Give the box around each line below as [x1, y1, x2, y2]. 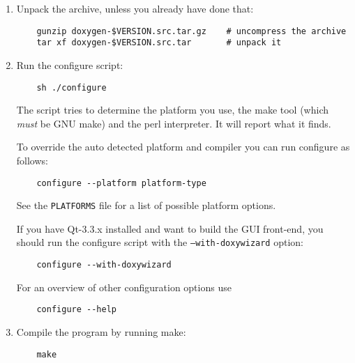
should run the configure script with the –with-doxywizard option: [16, 235, 303, 249]
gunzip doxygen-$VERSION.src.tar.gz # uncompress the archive [36, 26, 347, 36]
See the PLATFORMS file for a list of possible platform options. [16, 198, 276, 213]
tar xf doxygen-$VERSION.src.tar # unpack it [36, 38, 282, 48]
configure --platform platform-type [36, 178, 206, 188]
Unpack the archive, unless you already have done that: [16, 1, 254, 15]
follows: [16, 153, 48, 167]
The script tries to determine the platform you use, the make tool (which [16, 102, 328, 117]
